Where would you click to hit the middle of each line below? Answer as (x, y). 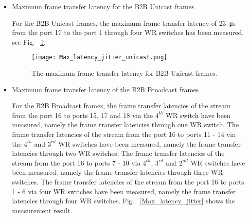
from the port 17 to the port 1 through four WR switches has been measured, (128, 32)
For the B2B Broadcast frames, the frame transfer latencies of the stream (121, 106)
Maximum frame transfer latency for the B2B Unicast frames (103, 6)
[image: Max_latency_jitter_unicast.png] (99, 58)
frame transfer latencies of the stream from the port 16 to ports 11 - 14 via (124, 134)
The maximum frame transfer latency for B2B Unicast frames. (124, 73)
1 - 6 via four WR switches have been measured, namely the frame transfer (124, 191)
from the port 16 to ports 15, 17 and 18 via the (82, 115)
